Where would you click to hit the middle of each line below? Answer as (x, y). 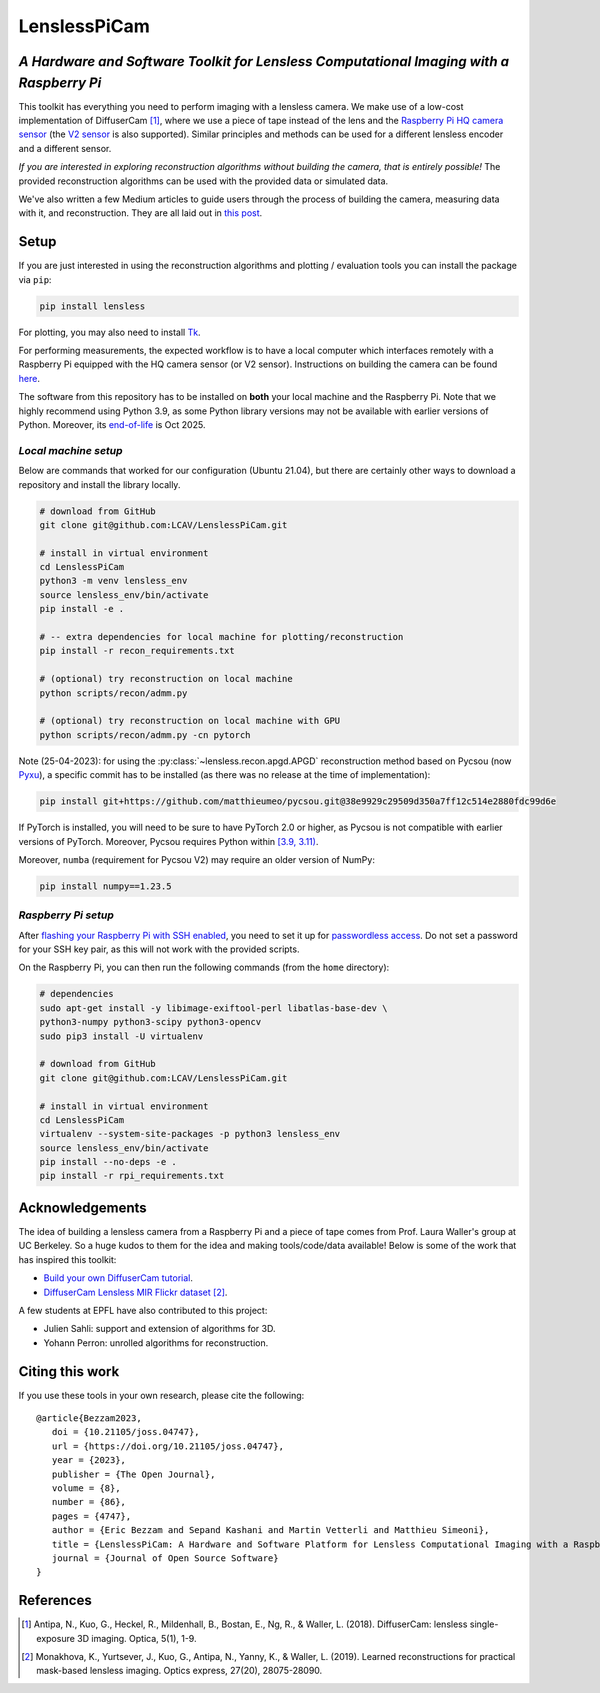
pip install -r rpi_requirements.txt (132, 1176)
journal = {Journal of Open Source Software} (165, 1558)
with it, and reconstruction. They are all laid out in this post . (140, 213)
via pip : (35, 279)
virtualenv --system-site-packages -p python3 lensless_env (190, 1134)
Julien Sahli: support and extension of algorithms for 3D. (159, 1329)
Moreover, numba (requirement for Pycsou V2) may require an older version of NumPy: (196, 859)
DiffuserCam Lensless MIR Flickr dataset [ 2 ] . (135, 1292)
